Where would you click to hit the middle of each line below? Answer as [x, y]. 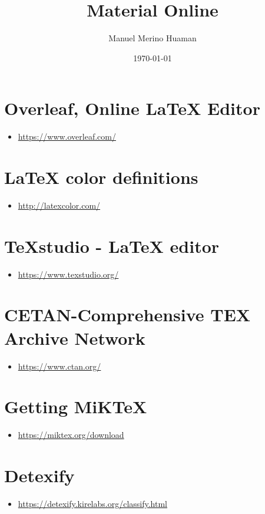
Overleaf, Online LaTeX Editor [132, 108]
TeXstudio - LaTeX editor [112, 246]
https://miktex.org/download [71, 435]
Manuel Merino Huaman [153, 38]
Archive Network [75, 337]
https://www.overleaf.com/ [67, 136]
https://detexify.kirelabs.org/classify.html [93, 504]
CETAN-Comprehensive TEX [127, 314]
